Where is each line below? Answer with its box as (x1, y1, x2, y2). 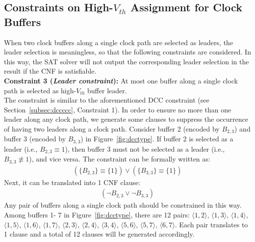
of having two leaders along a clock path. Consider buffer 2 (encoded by (4, 123, 220, 134)
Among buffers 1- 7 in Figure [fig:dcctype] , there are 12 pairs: (4, 210, 190, 219)
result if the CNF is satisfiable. (4, 66, 97, 76)
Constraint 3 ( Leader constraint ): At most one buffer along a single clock (4, 75, 238, 85)
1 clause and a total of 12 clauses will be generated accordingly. (4, 229, 195, 239)
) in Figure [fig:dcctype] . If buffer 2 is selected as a (80, 134, 233, 144)
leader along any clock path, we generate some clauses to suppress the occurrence (4, 114, 248, 124)
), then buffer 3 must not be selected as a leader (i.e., (65, 143, 225, 154)
